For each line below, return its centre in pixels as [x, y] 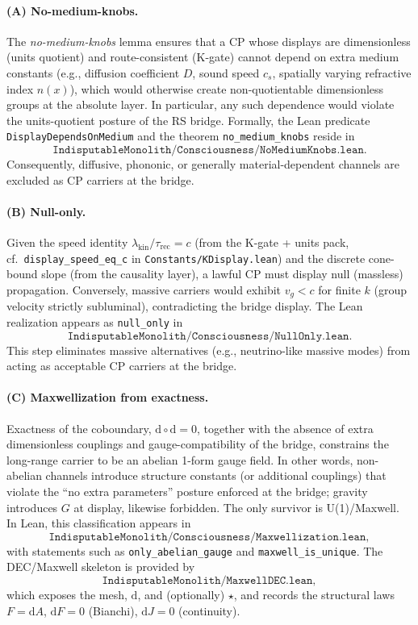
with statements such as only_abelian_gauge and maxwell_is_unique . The [195, 550]
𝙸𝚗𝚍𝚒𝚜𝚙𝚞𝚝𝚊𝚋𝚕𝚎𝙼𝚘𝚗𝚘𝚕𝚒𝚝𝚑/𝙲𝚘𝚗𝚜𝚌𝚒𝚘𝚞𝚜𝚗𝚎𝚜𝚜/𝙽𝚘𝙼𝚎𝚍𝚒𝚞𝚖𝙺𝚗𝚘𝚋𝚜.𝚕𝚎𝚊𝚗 [208, 150]
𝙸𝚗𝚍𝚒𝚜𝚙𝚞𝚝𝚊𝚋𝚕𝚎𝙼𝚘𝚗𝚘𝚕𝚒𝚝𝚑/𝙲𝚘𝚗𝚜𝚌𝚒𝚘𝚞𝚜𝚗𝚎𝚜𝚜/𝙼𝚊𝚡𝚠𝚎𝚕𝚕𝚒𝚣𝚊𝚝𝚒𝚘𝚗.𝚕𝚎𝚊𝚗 [207, 537]
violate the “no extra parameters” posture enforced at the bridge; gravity [187, 491]
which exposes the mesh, [67, 594]
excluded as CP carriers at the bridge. [100, 179]
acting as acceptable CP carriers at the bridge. [122, 366]
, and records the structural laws [314, 594]
